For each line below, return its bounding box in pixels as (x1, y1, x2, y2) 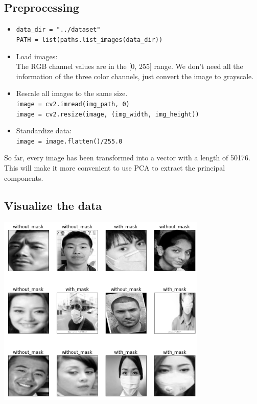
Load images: (16, 51, 58, 61)
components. (4, 172, 43, 183)
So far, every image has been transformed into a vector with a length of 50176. (4, 152, 250, 163)
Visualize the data (4, 197, 102, 213)
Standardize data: (16, 125, 72, 136)
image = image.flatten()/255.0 (16, 137, 123, 145)
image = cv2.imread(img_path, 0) (16, 100, 130, 108)
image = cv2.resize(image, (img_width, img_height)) (16, 110, 199, 118)
